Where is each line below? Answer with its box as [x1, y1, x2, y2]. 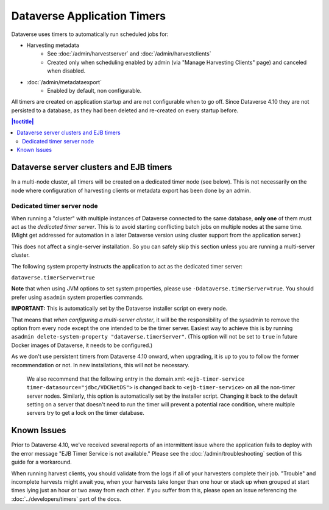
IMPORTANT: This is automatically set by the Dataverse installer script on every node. [11, 305, 228, 312]
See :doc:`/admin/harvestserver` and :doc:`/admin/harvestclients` [47, 50, 211, 57]
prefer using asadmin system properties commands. [11, 293, 144, 301]
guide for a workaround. [11, 458, 73, 466]
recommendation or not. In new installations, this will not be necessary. [11, 361, 190, 368]
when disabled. [47, 67, 86, 74]
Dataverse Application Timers [11, 9, 166, 23]
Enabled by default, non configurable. [47, 87, 142, 94]
